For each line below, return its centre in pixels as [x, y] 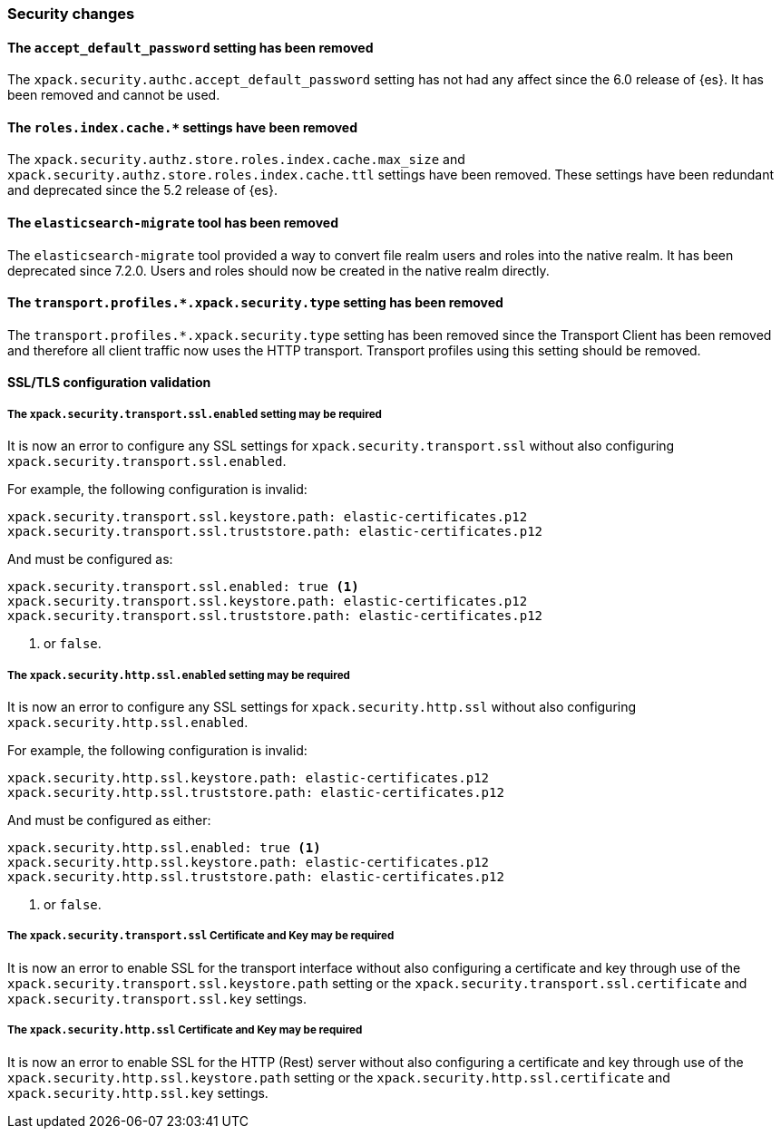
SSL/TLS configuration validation [109, 383]
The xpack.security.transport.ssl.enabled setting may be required [195, 414]
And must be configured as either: [109, 820]
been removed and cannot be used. [114, 95]
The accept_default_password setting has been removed [190, 47]
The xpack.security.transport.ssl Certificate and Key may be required [201, 936]
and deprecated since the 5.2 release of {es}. [142, 190]
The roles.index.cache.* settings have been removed [183, 127]
